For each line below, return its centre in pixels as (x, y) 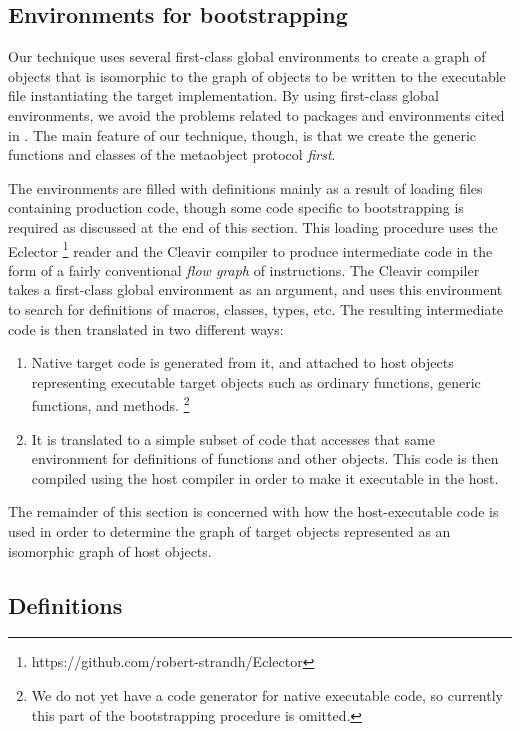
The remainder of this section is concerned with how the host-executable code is (253, 511)
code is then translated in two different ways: (146, 328)
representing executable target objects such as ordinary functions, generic (256, 381)
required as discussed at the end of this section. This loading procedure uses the (253, 226)
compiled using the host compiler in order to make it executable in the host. (265, 477)
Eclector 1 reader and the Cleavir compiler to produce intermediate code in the (250, 249)
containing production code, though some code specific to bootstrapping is (236, 207)
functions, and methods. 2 (110, 404)
